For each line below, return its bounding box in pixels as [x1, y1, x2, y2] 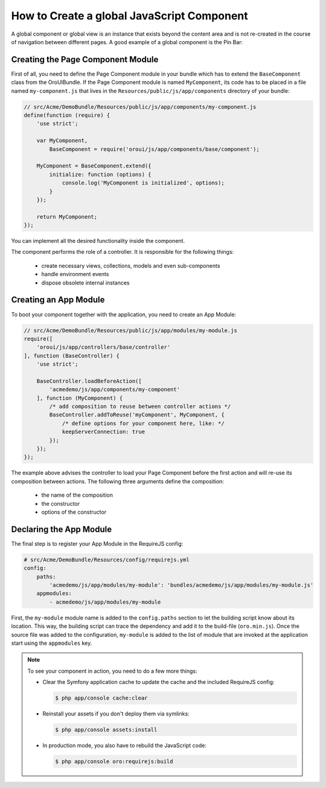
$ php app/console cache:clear [55, 695, 148, 702]
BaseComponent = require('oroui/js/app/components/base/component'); [49, 146, 260, 152]
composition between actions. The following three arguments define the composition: [11, 477, 225, 485]
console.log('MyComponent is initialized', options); [62, 179, 225, 187]
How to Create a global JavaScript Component [11, 9, 249, 22]
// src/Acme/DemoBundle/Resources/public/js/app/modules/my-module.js [24, 327, 238, 334]
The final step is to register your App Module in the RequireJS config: [11, 540, 184, 547]
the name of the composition [41, 491, 113, 499]
